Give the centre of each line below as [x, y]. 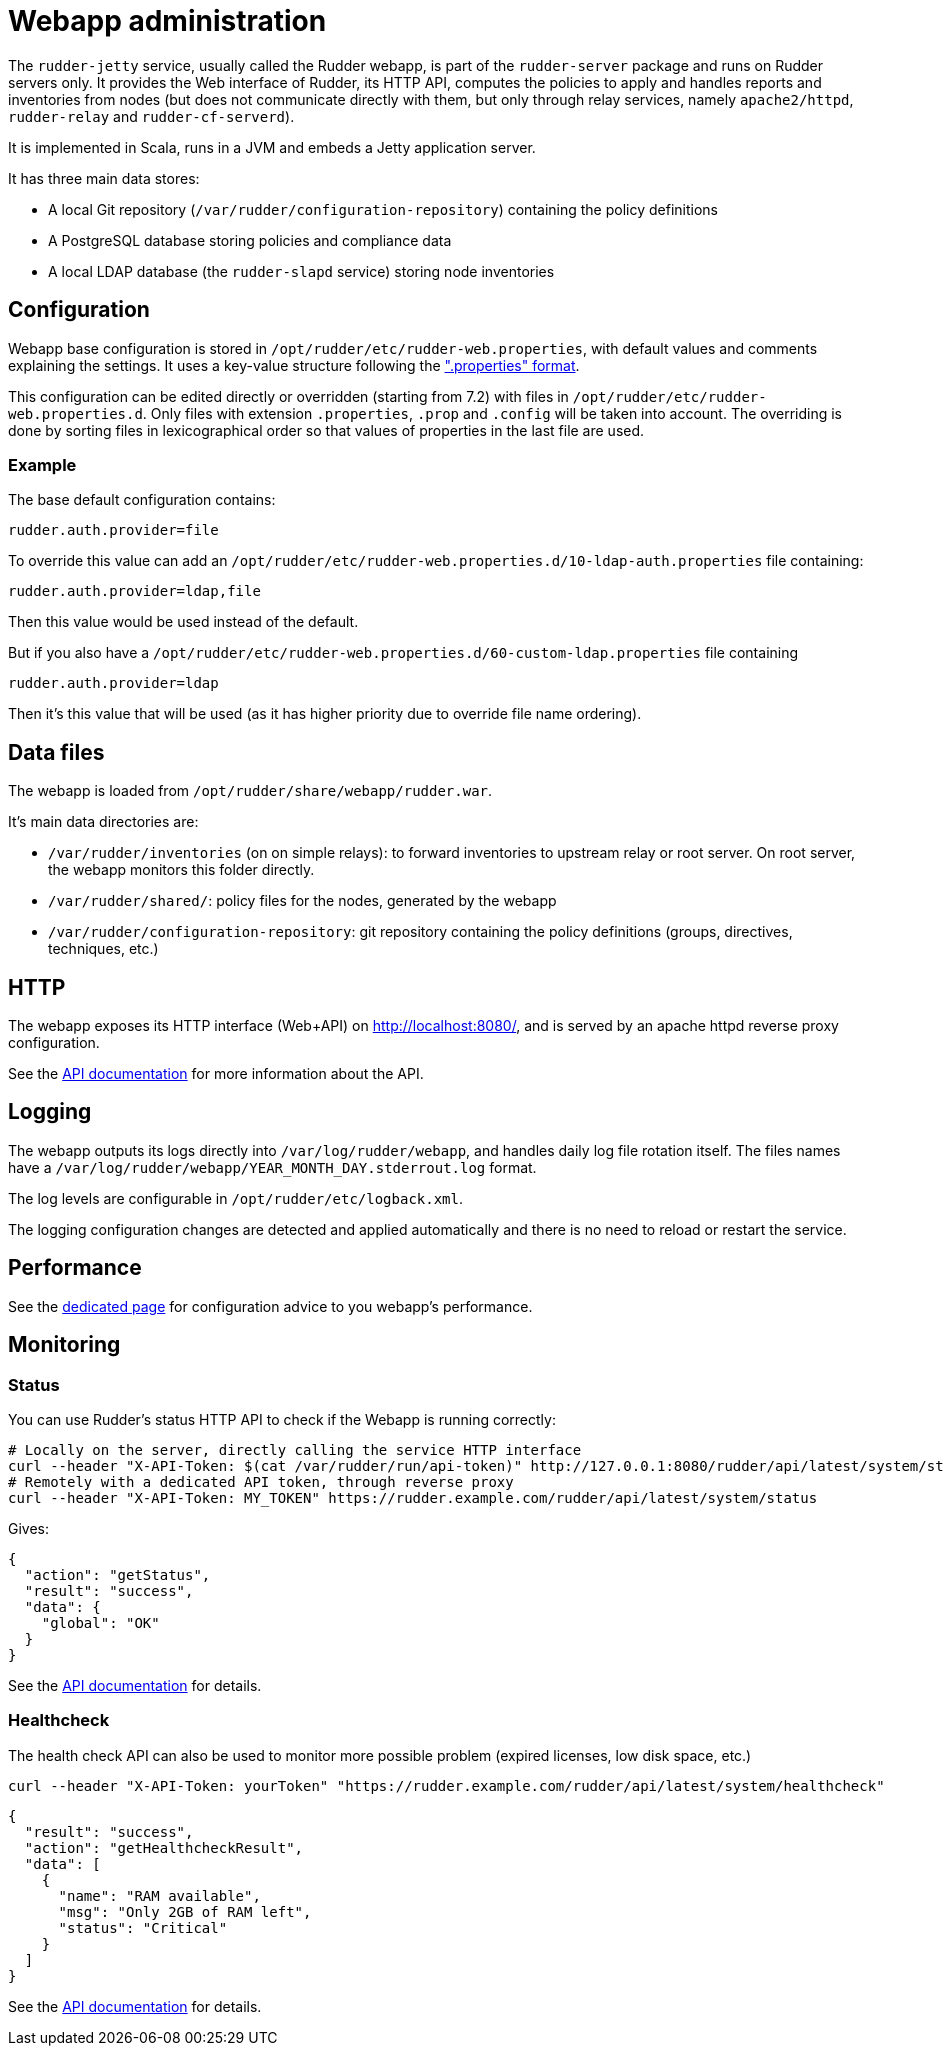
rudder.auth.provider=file [113, 530]
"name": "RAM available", [159, 1895]
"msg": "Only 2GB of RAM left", [185, 1911]
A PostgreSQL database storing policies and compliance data [250, 240]
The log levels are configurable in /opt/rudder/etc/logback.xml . [235, 1198]
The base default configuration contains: [142, 500]
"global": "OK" [100, 1622]
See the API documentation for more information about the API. [216, 1074]
